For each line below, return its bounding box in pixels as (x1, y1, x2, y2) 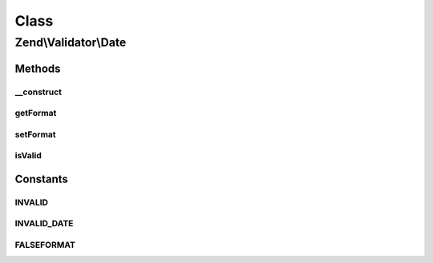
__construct (14, 86, 63, 98)
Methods (14, 62, 61, 75)
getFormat (14, 108, 57, 119)
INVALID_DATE (14, 218, 74, 229)
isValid (14, 150, 42, 161)
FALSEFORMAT (14, 239, 76, 250)
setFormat (14, 129, 56, 140)
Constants (14, 172, 68, 185)
